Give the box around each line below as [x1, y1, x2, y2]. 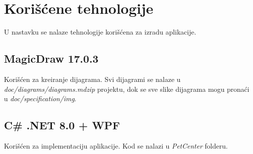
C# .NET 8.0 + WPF [4, 117, 120, 133]
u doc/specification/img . [4, 93, 77, 104]
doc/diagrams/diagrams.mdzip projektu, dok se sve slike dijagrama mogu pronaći [4, 83, 250, 94]
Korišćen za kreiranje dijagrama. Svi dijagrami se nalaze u [4, 74, 181, 84]
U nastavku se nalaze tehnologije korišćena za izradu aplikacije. [4, 27, 197, 37]
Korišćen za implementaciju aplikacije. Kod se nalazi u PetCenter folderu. [4, 140, 228, 151]
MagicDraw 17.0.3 [4, 51, 99, 66]
